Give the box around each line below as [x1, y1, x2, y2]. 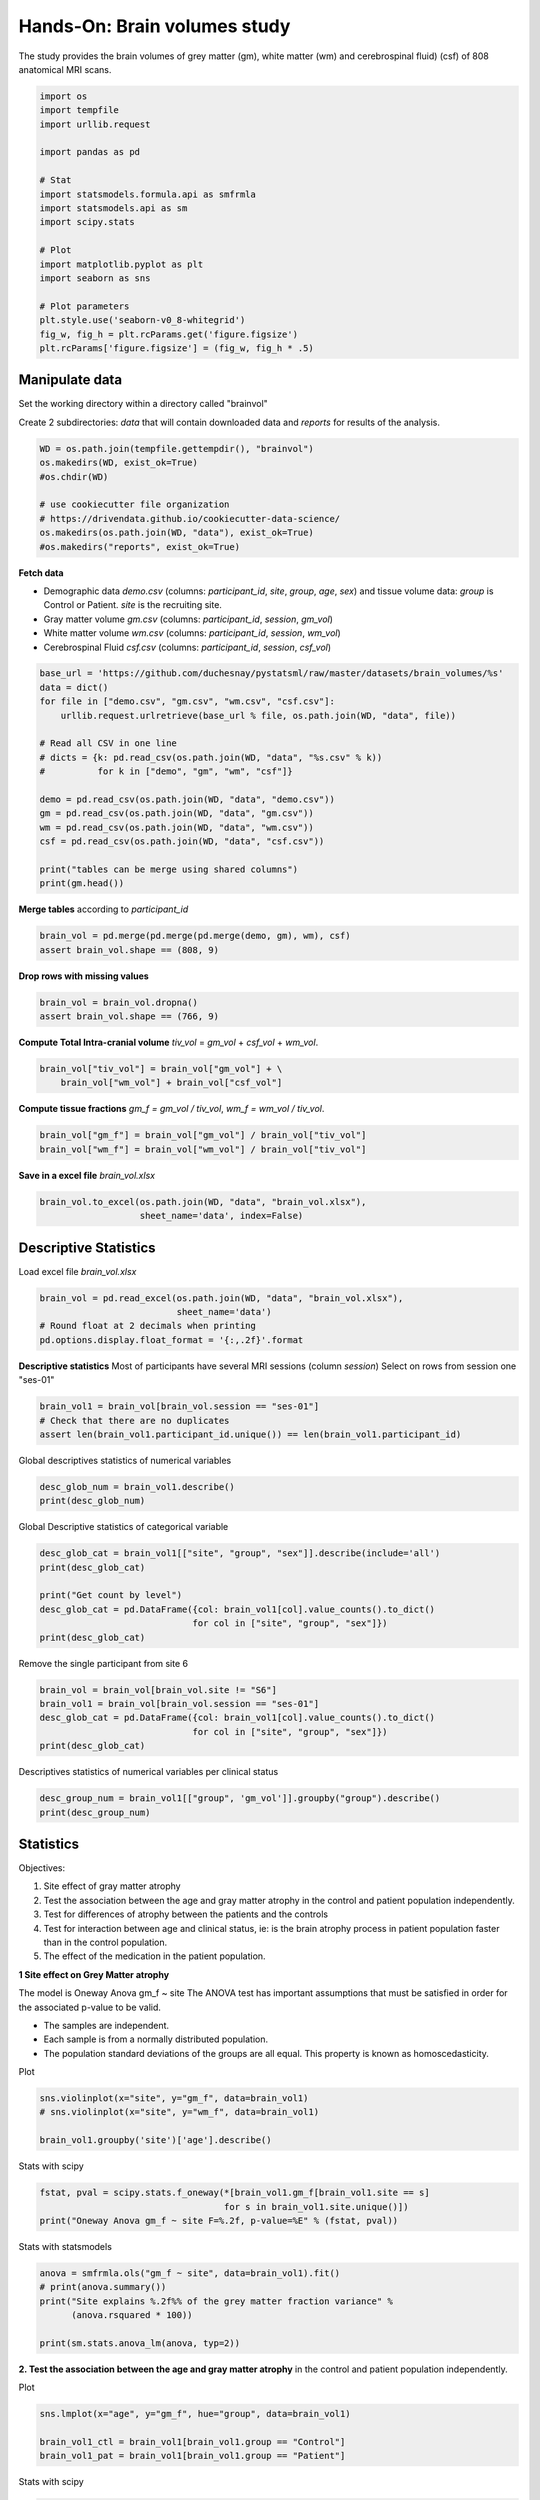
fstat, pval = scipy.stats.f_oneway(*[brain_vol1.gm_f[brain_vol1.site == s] [39, 2187, 430, 2199]
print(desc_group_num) [39, 1806, 151, 1818]
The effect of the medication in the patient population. [43, 1950, 266, 1962]
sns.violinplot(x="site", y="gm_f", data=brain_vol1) [39, 2093, 309, 2104]
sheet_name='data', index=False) [139, 1210, 304, 1222]
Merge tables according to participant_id [18, 903, 189, 915]
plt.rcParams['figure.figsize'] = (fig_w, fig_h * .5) [39, 342, 314, 354]
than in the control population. [43, 1936, 168, 1948]
